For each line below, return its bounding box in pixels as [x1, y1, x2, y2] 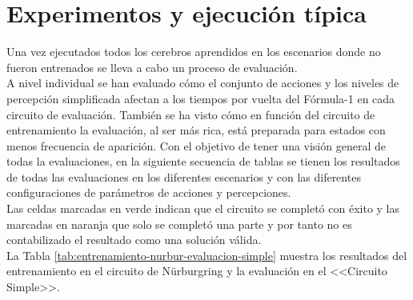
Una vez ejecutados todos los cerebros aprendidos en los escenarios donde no [6, 43, 381, 60]
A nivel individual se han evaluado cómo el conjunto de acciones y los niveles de [6, 74, 399, 91]
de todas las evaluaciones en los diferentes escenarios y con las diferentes [6, 168, 361, 185]
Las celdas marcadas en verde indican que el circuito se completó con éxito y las [6, 200, 400, 217]
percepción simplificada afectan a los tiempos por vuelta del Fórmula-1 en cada [6, 90, 395, 106]
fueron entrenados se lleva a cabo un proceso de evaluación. [6, 58, 298, 75]
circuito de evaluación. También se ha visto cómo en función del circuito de [6, 106, 375, 122]
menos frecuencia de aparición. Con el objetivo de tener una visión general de [6, 137, 386, 154]
